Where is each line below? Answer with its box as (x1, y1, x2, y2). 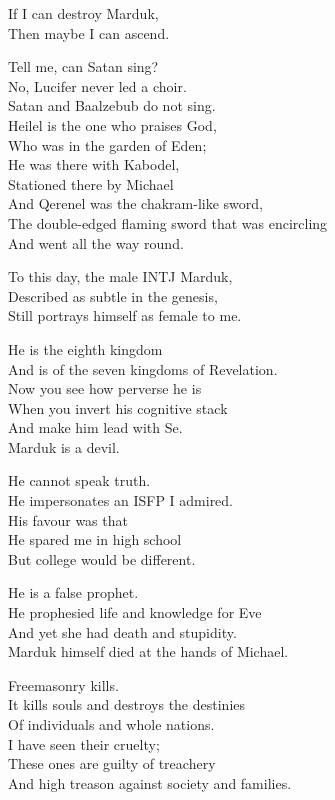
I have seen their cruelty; (8, 733, 160, 754)
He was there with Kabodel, (8, 154, 180, 175)
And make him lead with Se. (8, 417, 183, 438)
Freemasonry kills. (8, 674, 119, 695)
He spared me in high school (8, 529, 182, 550)
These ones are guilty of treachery (8, 753, 216, 774)
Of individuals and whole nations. (8, 714, 215, 734)
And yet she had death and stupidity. (8, 621, 237, 642)
